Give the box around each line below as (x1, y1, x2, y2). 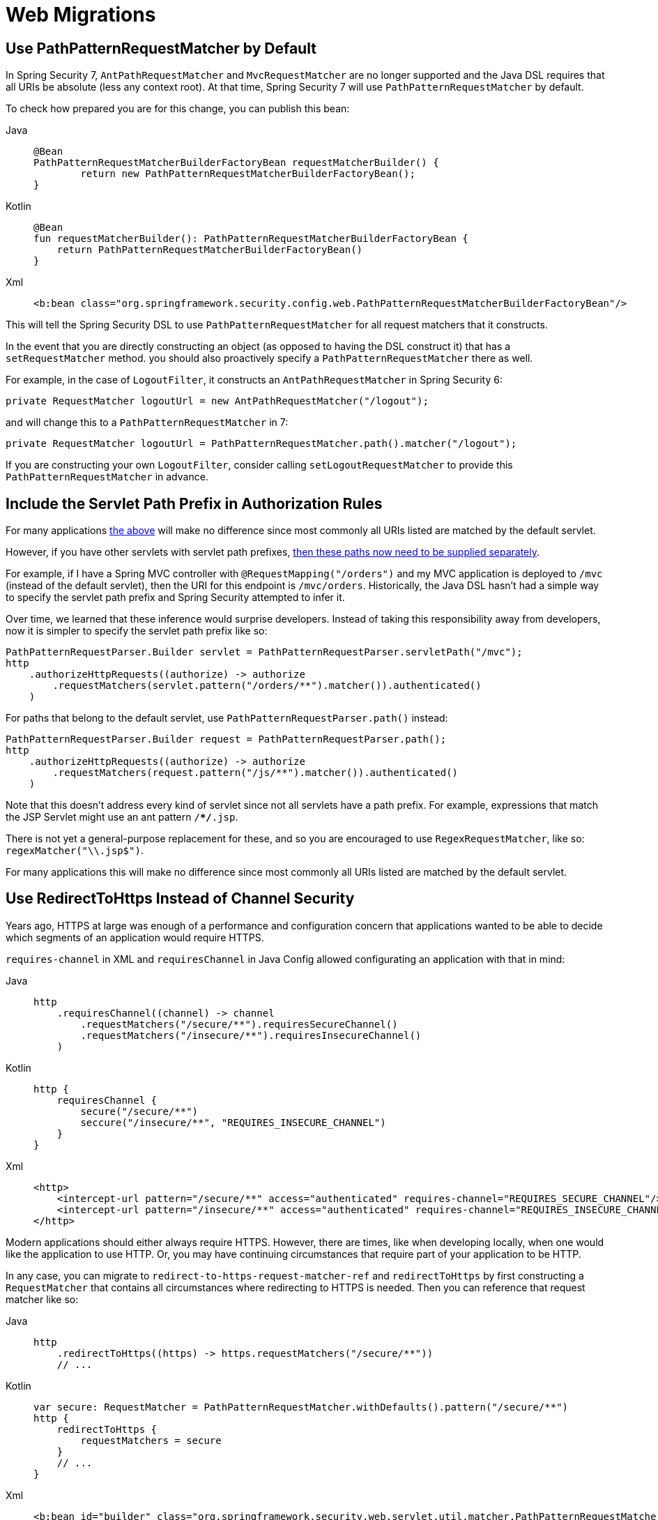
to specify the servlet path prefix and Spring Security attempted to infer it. (6, 591, 345, 604)
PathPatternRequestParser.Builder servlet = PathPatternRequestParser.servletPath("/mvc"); (6, 646, 523, 658)
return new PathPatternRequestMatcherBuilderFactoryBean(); (80, 168, 415, 180)
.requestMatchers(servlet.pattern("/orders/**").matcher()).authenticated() (52, 680, 482, 692)
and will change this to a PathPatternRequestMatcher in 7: (6, 416, 289, 429)
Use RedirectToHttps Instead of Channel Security (6, 890, 355, 908)
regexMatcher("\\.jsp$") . (6, 844, 144, 857)
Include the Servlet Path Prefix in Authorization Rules (6, 494, 383, 512)
